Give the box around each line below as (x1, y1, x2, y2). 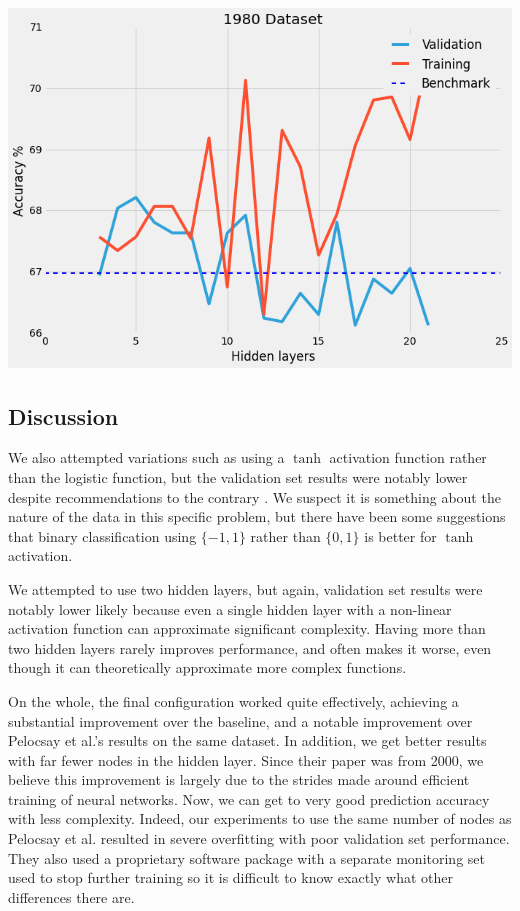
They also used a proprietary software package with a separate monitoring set (8, 847, 485, 868)
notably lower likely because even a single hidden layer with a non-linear (8, 598, 452, 619)
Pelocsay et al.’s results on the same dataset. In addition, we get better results (8, 730, 487, 751)
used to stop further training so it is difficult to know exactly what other (8, 867, 453, 888)
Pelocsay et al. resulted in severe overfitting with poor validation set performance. (8, 828, 510, 849)
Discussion (8, 400, 119, 431)
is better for (364, 525, 437, 546)
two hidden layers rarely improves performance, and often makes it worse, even (8, 637, 492, 658)
